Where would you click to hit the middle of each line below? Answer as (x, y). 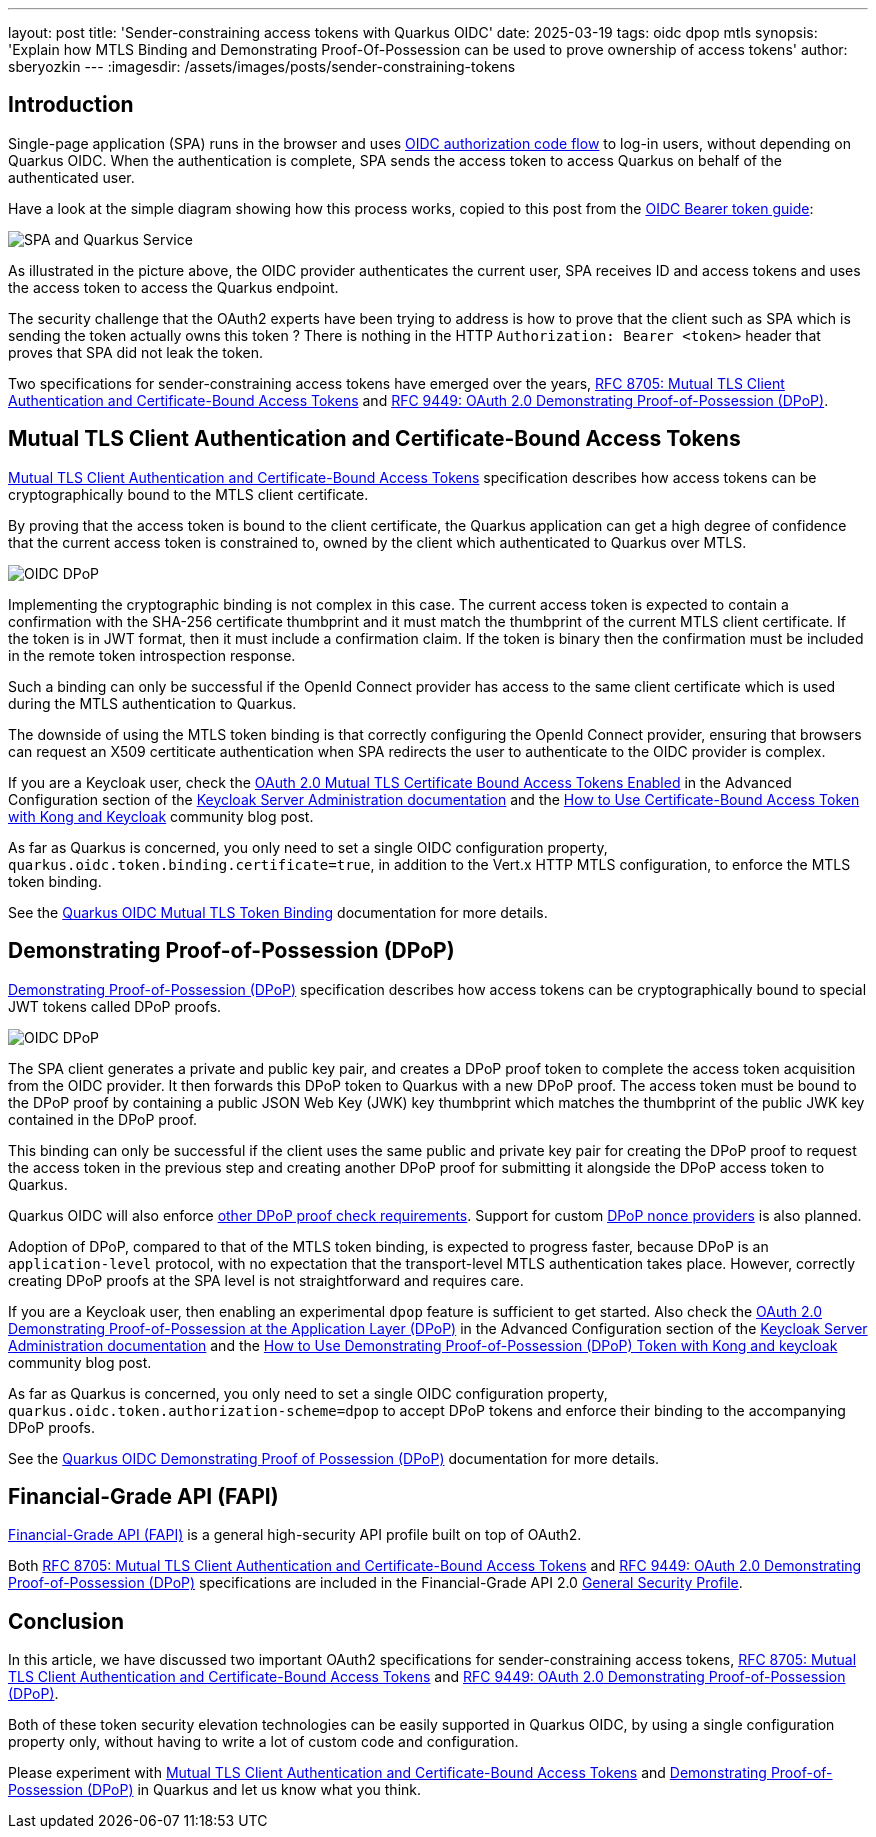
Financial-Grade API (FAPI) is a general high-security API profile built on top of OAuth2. (295, 1535)
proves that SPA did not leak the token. (136, 352)
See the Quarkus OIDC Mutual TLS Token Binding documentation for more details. (278, 912)
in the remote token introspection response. (152, 655)
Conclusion (66, 1621)
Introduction (71, 105)
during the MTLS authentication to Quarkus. (152, 703)
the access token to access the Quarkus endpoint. (173, 287)
